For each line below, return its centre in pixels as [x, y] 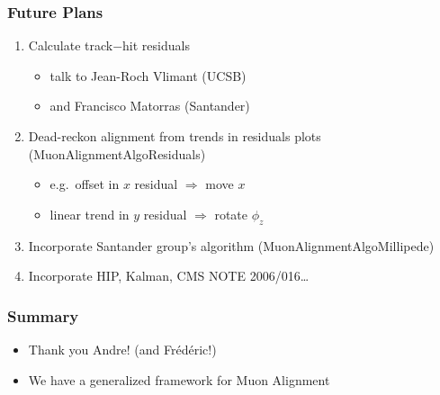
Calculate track [71, 45]
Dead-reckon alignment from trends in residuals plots [175, 136]
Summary [43, 315]
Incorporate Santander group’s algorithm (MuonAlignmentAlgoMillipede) [231, 245]
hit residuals [156, 45]
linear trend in [90, 214]
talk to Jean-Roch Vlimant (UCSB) [148, 75]
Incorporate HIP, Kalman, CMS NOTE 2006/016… [169, 276]
